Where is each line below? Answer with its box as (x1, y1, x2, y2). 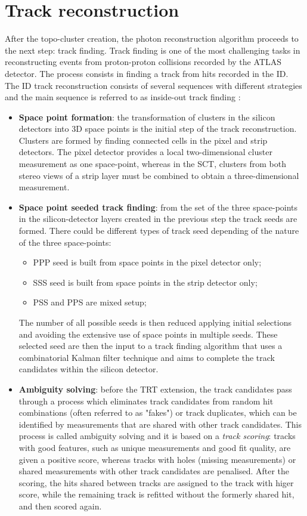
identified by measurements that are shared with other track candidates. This (18, 418, 302, 430)
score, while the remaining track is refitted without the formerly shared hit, (18, 488, 294, 500)
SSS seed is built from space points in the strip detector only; (33, 276, 258, 288)
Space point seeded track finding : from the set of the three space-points (18, 200, 298, 213)
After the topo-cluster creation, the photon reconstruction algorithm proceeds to (5, 32, 299, 45)
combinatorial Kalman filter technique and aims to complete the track (18, 351, 275, 363)
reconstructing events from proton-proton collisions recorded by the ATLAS (5, 55, 281, 68)
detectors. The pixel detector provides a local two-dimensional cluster (18, 146, 272, 158)
